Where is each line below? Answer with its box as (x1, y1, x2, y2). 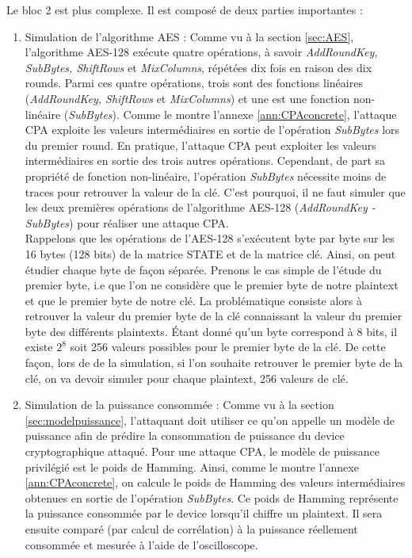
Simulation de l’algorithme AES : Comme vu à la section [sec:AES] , (25, 28, 354, 44)
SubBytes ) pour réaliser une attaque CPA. (25, 214, 229, 231)
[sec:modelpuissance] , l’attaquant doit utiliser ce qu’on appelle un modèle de (25, 411, 395, 428)
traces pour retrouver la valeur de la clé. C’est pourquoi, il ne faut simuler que (25, 183, 406, 200)
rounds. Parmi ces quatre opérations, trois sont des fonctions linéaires (25, 75, 363, 91)
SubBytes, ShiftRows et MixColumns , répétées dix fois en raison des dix (25, 59, 372, 75)
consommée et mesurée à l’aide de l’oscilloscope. (25, 536, 258, 552)
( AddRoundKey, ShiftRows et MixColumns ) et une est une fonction (25, 90, 350, 106)
